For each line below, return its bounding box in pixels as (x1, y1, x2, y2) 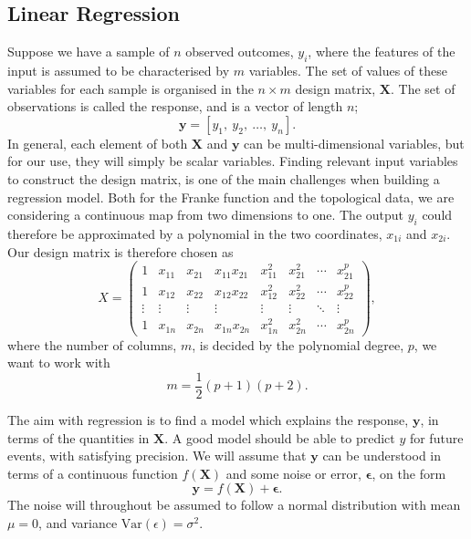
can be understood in (322, 446, 442, 465)
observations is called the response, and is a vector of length (7, 97, 343, 116)
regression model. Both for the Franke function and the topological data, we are (7, 187, 455, 206)
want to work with (7, 353, 110, 372)
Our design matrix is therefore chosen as (7, 242, 234, 261)
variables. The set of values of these (248, 61, 447, 79)
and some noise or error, (225, 463, 361, 482)
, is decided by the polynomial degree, (192, 335, 404, 354)
